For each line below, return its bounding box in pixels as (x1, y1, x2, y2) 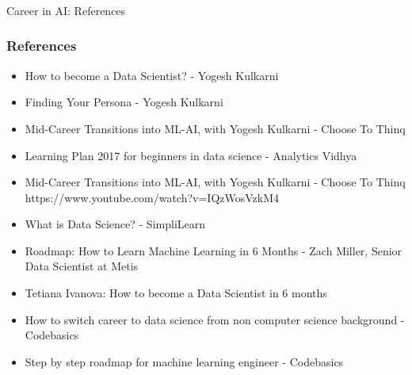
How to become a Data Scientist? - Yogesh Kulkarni (25, 67, 279, 83)
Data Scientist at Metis (25, 258, 139, 274)
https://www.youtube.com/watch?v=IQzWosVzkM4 (25, 189, 280, 205)
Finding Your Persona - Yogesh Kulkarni (25, 94, 223, 110)
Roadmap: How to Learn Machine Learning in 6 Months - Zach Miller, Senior (25, 242, 402, 258)
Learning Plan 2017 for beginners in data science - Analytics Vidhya (25, 147, 357, 163)
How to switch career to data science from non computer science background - (25, 311, 405, 327)
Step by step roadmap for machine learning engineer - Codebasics (25, 353, 344, 369)
